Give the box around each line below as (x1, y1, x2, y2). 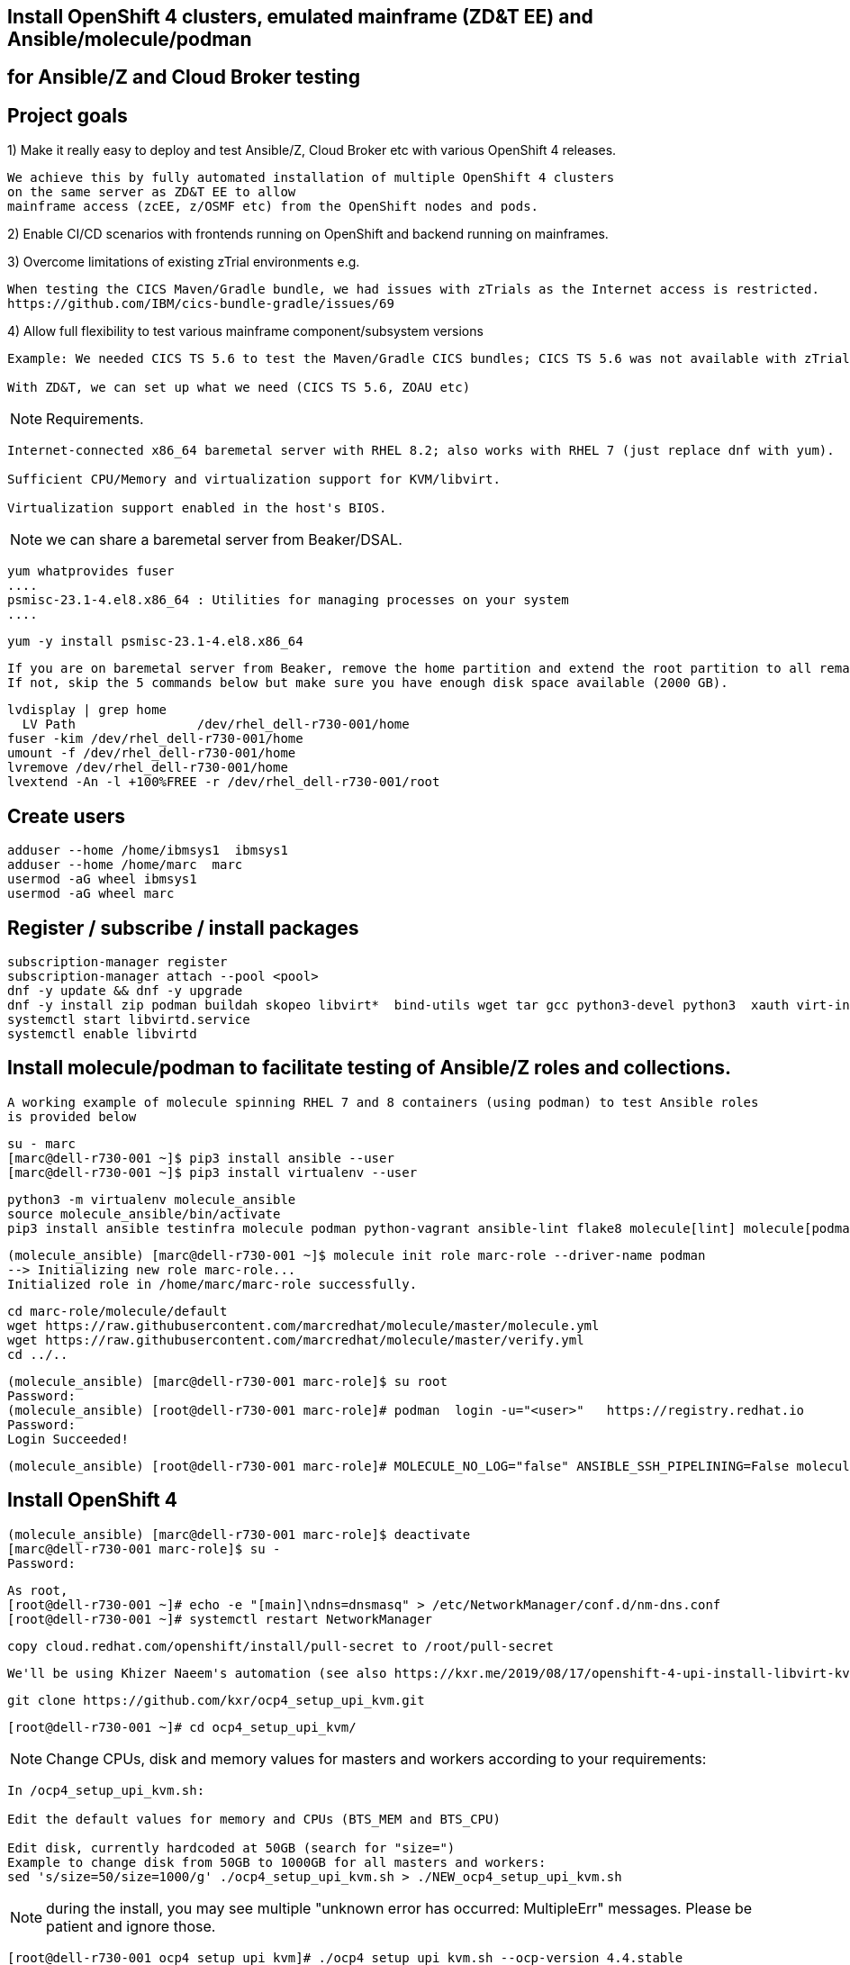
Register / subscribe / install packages (7, 916, 359, 939)
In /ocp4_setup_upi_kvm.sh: (7, 1782, 205, 1797)
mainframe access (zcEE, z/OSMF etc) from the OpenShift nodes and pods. (7, 199, 539, 214)
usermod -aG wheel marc (7, 886, 175, 901)
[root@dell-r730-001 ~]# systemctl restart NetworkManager (7, 1611, 433, 1626)
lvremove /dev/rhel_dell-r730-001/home (7, 760, 288, 775)
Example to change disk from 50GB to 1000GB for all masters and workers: (7, 1854, 547, 1870)
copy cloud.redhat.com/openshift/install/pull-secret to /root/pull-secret (7, 1638, 554, 1653)
